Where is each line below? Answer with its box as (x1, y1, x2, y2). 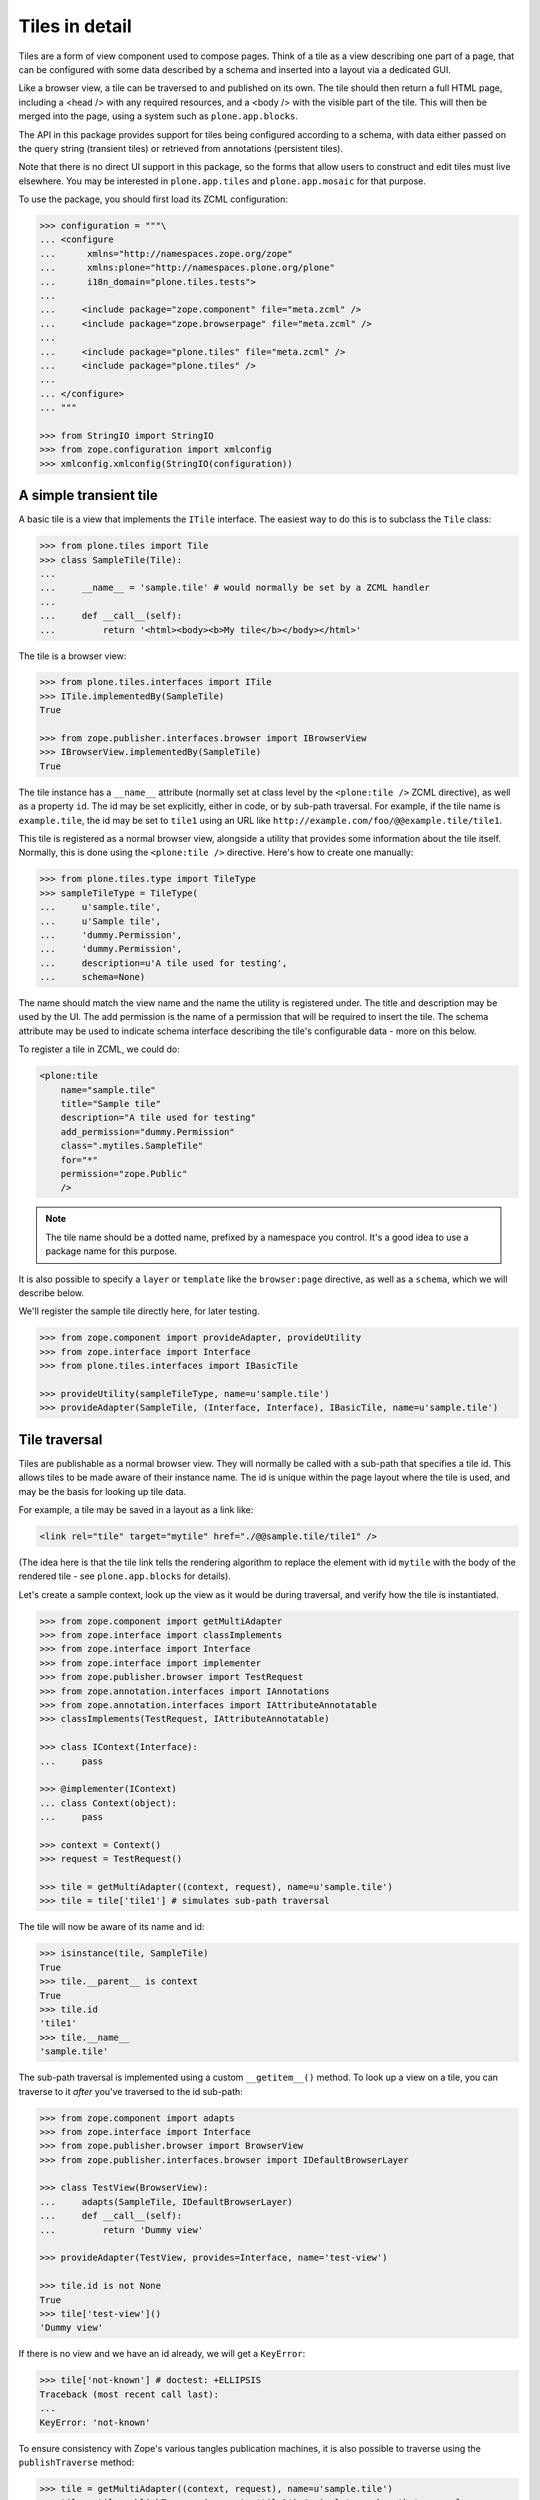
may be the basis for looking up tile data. (18, 1485, 187, 1497)
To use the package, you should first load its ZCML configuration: (18, 193, 289, 205)
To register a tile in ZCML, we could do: (18, 1043, 180, 1055)
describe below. (18, 1286, 85, 1299)
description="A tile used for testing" (60, 1112, 257, 1124)
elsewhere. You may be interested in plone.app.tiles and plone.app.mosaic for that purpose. (18, 175, 427, 187)
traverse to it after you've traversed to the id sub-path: (18, 2085, 244, 2097)
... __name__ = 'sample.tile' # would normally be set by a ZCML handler (39, 582, 430, 594)
